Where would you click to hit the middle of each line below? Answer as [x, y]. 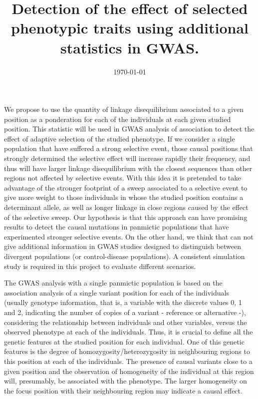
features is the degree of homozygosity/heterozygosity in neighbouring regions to [127, 351]
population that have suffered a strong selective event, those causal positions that [129, 148]
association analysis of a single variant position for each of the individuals [117, 292]
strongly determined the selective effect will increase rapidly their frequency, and [127, 158]
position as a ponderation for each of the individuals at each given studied [118, 119]
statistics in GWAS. [130, 47]
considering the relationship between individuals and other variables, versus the [126, 322]
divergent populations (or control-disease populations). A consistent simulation [125, 256]
